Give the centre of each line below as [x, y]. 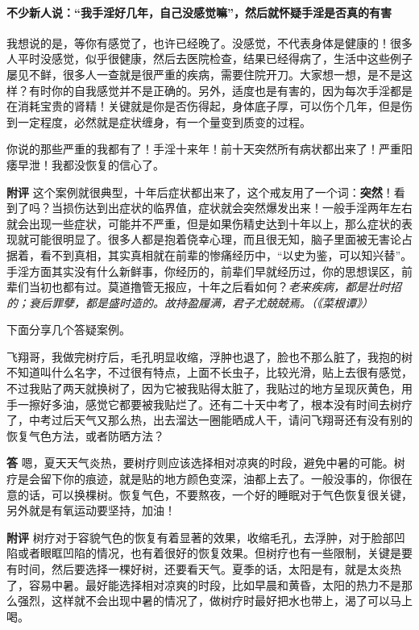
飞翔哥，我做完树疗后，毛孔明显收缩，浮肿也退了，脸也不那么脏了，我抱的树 [209, 356]
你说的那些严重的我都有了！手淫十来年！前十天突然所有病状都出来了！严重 [204, 149]
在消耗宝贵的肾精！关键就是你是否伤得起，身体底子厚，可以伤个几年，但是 [204, 106]
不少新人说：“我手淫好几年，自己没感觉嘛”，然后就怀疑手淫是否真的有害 [199, 12]
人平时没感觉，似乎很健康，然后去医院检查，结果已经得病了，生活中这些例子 [209, 58]
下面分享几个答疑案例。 [68, 330]
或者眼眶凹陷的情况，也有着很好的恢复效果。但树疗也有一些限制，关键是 [209, 553]
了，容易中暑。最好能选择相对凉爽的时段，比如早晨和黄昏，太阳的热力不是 [204, 584]
